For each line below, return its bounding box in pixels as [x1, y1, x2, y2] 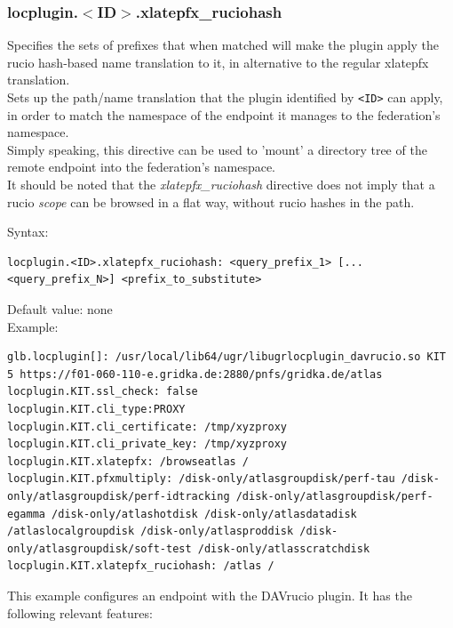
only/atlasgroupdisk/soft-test [7, 542, 192, 555]
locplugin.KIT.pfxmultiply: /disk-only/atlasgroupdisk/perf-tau [7, 472, 395, 486]
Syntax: [7, 222, 49, 241]
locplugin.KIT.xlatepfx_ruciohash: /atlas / [7, 560, 274, 573]
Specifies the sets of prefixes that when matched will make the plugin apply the [7, 36, 440, 54]
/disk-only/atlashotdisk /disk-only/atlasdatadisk [52, 507, 357, 520]
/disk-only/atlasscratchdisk [197, 542, 370, 555]
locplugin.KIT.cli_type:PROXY [7, 402, 186, 415]
